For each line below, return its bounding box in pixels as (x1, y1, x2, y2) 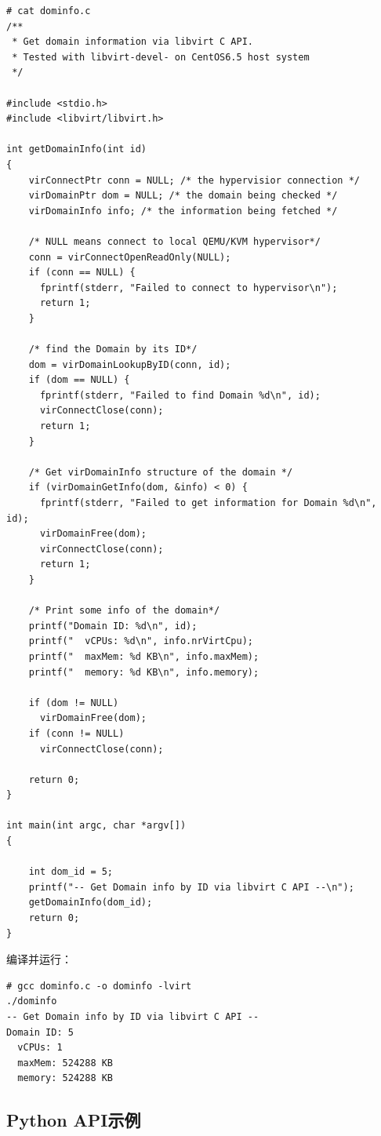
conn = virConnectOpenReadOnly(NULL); (28, 251, 231, 263)
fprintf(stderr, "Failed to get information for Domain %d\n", (39, 497, 377, 508)
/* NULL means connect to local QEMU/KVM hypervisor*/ (28, 235, 321, 247)
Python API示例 (6, 1108, 141, 1132)
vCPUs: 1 (17, 1042, 63, 1054)
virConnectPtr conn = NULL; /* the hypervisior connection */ (28, 174, 361, 186)
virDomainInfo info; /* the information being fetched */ (28, 205, 338, 217)
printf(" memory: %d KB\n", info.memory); (28, 666, 259, 678)
